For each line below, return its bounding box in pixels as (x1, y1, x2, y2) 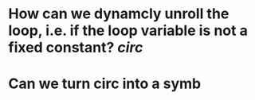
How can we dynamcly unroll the (8, 5, 229, 23)
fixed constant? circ (8, 39, 143, 56)
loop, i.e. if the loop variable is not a (8, 21, 249, 40)
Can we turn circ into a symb (8, 75, 202, 93)
